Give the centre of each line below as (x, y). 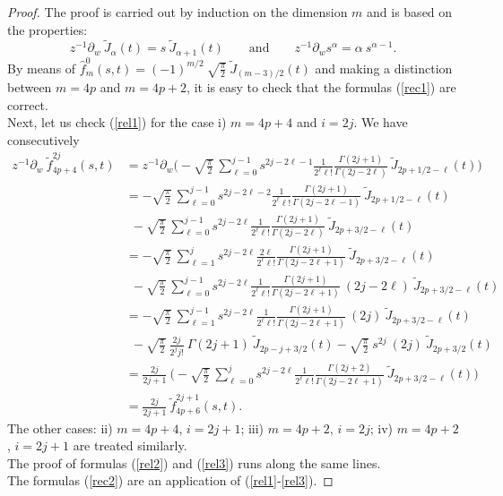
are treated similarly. (130, 445)
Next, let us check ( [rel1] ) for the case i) (117, 122)
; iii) (252, 428)
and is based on (410, 12)
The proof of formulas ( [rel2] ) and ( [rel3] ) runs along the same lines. (194, 462)
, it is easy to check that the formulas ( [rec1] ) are (321, 87)
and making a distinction (384, 68)
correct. (28, 104)
